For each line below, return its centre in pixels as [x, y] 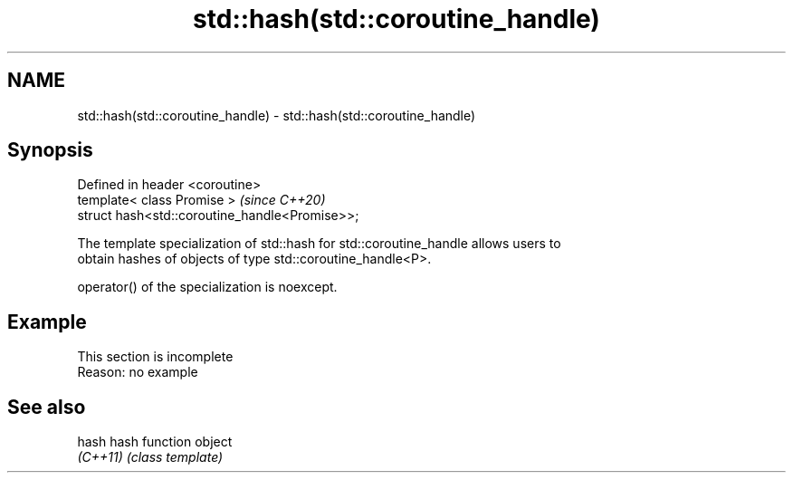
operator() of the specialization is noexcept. [207, 287]
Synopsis [50, 150]
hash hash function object [155, 442]
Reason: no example [138, 372]
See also [47, 407]
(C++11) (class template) [150, 457]
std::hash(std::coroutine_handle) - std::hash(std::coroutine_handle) [277, 115]
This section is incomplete [155, 357]
